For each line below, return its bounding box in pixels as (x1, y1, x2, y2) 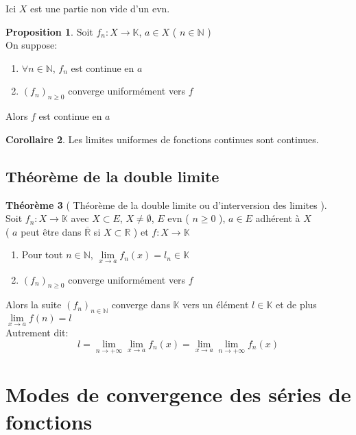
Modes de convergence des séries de (5, 380, 351, 408)
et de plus (275, 297, 317, 312)
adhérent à (255, 211, 300, 225)
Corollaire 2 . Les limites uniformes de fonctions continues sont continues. (5, 132, 319, 146)
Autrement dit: (5, 325, 69, 340)
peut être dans (21, 224, 82, 238)
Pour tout (21, 247, 63, 262)
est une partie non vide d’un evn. (30, 1, 170, 15)
